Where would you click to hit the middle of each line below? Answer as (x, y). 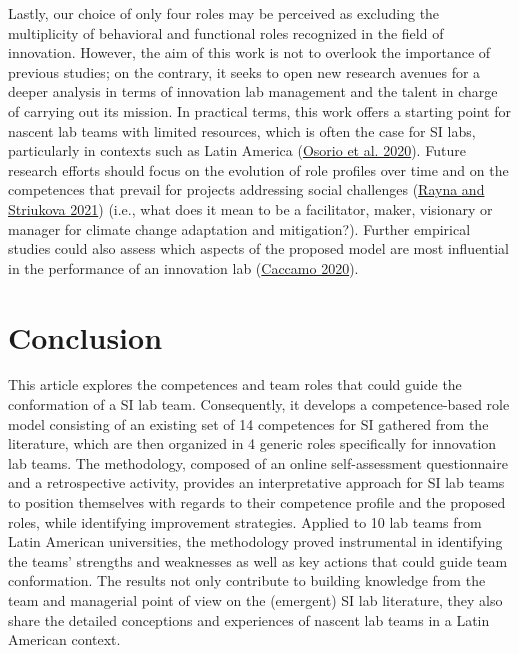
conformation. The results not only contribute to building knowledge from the (247, 580)
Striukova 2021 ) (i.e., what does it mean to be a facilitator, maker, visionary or (250, 208)
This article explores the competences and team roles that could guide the (235, 384)
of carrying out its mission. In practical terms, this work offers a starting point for (259, 110)
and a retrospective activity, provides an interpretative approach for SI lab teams (256, 482)
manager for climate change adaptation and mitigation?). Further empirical (239, 228)
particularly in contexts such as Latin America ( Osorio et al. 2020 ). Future (237, 150)
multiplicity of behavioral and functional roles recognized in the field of (226, 32)
